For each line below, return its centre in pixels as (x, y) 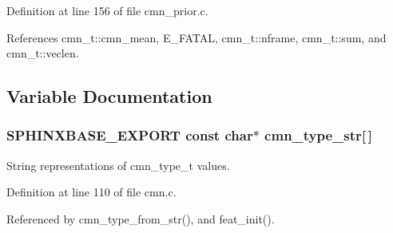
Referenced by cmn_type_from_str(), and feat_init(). (141, 218)
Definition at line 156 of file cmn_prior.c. (107, 10)
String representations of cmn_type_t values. (118, 165)
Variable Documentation (109, 96)
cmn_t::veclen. (43, 53)
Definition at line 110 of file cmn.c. (91, 192)
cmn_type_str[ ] (318, 135)
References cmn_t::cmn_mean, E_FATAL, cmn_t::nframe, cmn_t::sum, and (196, 37)
